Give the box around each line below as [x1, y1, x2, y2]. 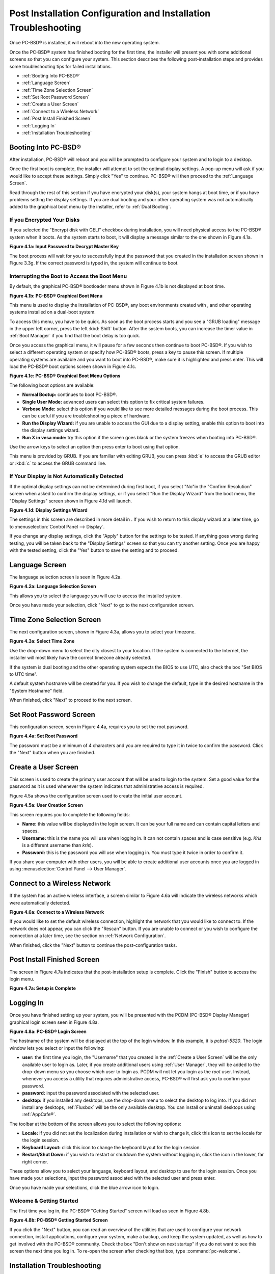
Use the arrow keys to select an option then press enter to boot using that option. [9, 443, 180, 449]
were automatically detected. [9, 899, 71, 906]
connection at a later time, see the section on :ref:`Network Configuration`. [9, 933, 166, 939]
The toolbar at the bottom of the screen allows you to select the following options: [9, 1121, 182, 1127]
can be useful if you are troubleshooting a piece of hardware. [22, 413, 151, 419]
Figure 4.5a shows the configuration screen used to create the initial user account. [9, 792, 183, 799]
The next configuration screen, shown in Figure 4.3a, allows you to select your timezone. [9, 628, 196, 634]
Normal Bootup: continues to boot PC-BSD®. [22, 391, 117, 397]
